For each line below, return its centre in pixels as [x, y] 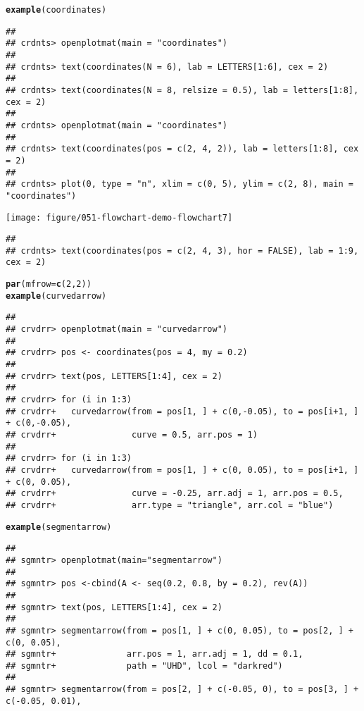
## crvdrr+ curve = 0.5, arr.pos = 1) [132, 435]
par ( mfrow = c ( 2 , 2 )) [49, 284]
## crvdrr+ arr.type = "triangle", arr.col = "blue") [170, 505]
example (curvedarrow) [56, 296]
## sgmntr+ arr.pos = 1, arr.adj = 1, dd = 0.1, [155, 654]
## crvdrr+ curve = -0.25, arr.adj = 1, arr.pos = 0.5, [175, 494]
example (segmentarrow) [59, 527]
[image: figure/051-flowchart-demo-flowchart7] [119, 217]
